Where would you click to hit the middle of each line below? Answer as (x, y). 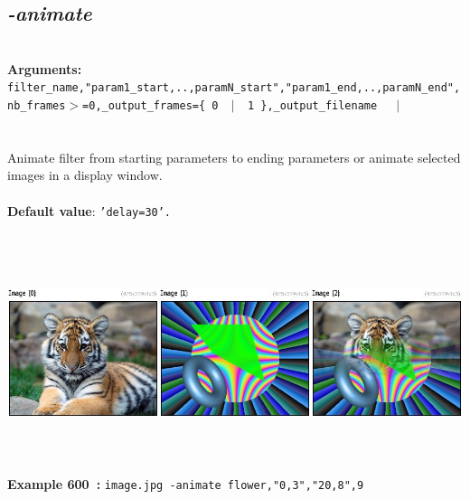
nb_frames (37, 106)
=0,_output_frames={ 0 (150, 106)
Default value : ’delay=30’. (89, 210)
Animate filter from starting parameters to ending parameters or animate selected (234, 157)
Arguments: (45, 68)
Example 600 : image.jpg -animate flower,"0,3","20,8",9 (186, 484)
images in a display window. (85, 175)
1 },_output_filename (312, 106)
